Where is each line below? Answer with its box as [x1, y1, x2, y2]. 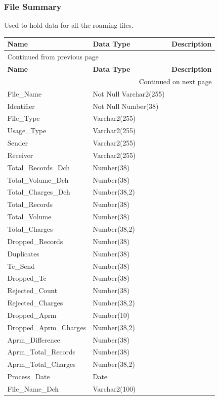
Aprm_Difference [7, 334, 60, 345]
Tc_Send [7, 260, 35, 271]
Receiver [7, 150, 33, 160]
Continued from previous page [7, 51, 99, 62]
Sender [7, 138, 28, 148]
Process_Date [7, 371, 50, 382]
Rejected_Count [7, 285, 57, 296]
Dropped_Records [7, 236, 63, 246]
